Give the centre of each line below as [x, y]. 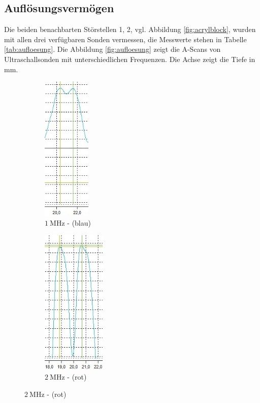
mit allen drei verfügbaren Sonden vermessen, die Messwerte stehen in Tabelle [125, 39]
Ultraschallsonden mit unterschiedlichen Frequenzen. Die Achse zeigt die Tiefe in [130, 59]
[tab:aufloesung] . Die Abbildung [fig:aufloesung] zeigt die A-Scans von [112, 49]
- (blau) [79, 223]
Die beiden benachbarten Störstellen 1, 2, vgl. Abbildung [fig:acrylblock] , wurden [130, 29]
